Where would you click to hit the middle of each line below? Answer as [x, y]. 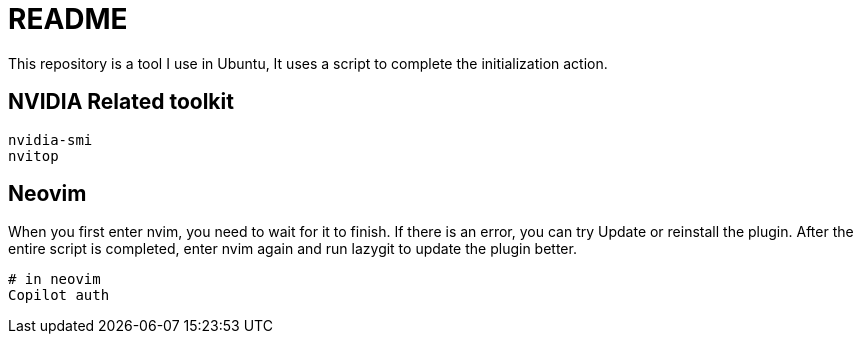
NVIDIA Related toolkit [121, 102]
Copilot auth [59, 295]
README [68, 19]
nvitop [33, 155]
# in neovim [54, 279]
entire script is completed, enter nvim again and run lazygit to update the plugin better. [292, 249]
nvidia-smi [50, 139]
